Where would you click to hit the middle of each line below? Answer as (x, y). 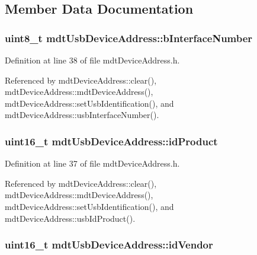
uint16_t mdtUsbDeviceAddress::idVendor (109, 245)
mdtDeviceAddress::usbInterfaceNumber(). (82, 115)
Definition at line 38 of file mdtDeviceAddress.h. (92, 60)
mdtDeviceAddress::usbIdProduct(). (70, 218)
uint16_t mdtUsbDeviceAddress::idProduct (111, 141)
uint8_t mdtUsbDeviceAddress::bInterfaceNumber (129, 38)
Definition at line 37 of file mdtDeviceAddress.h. (92, 163)
